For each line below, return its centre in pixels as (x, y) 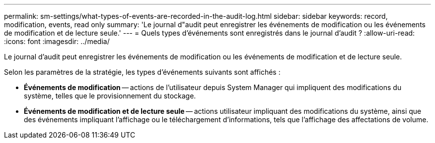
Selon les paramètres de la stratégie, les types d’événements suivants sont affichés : (142, 72)
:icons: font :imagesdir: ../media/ (57, 41)
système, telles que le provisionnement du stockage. (110, 96)
